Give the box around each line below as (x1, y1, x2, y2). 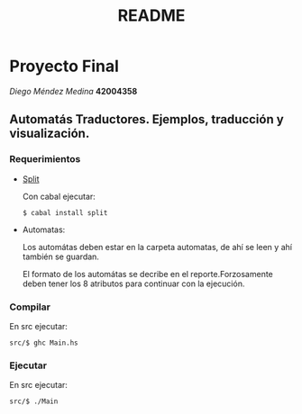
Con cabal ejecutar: (22, 191, 96, 202)
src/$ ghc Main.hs (9, 338, 78, 347)
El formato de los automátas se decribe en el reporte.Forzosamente (22, 268, 273, 279)
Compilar (9, 301, 51, 313)
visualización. (9, 126, 90, 141)
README (117, 5, 186, 26)
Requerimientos (9, 153, 81, 166)
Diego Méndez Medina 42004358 (9, 85, 138, 96)
